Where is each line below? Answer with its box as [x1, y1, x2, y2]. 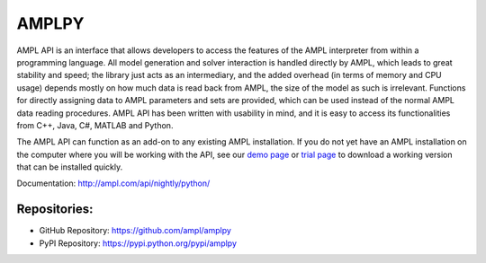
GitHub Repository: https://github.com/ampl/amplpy [39, 225, 231, 236]
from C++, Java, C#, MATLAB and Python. [16, 119, 174, 130]
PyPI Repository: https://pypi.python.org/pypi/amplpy [39, 238, 238, 249]
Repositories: [16, 202, 94, 217]
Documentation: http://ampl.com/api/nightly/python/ [16, 178, 211, 188]
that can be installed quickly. [16, 162, 123, 172]
